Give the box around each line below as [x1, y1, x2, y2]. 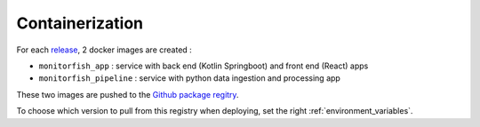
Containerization [16, 13, 144, 33]
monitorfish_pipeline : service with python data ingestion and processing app [38, 73, 341, 83]
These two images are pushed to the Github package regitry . [16, 89, 239, 99]
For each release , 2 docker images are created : [16, 44, 193, 55]
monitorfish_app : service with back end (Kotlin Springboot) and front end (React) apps [38, 60, 369, 71]
